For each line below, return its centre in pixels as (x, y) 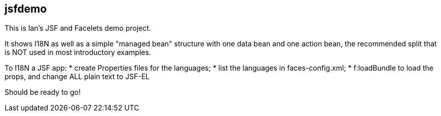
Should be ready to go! (43, 92)
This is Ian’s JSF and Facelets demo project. (78, 28)
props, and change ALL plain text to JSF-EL (77, 77)
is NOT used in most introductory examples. (78, 52)
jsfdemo (26, 9)
